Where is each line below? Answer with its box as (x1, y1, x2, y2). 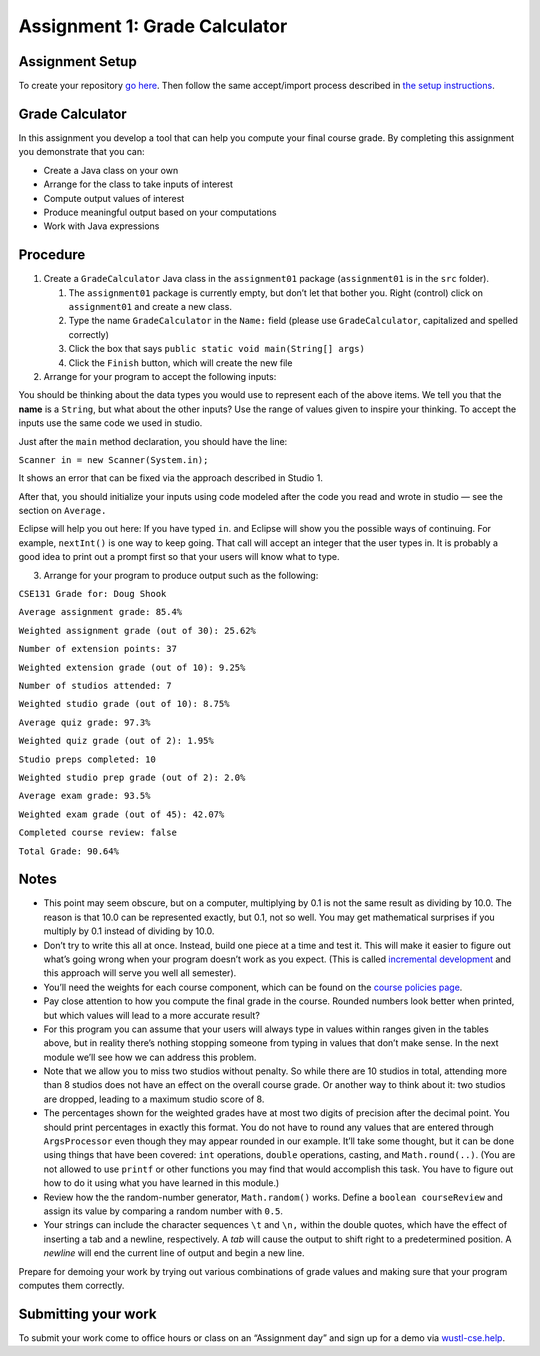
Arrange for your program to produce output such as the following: (43, 569, 319, 581)
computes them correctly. (18, 1279, 125, 1291)
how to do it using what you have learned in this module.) (43, 1177, 280, 1189)
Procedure (18, 246, 86, 264)
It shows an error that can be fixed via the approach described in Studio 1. (18, 472, 324, 484)
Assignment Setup (18, 53, 137, 70)
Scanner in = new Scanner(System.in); (18, 454, 209, 465)
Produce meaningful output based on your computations (43, 206, 277, 218)
